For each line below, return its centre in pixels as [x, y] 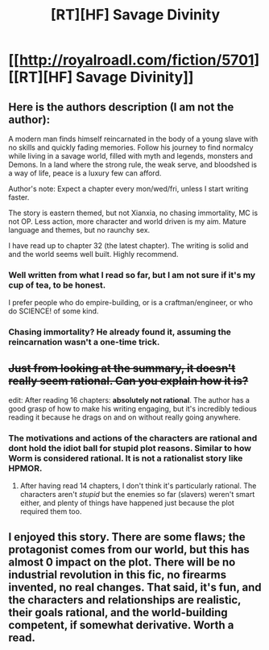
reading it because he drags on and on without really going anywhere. [125, 417]
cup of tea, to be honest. [57, 285]
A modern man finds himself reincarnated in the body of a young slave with [133, 139]
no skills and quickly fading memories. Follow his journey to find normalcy [131, 147]
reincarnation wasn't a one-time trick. [84, 342]
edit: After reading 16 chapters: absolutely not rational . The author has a [129, 400]
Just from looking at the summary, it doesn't [122, 368]
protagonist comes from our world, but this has [129, 549]
